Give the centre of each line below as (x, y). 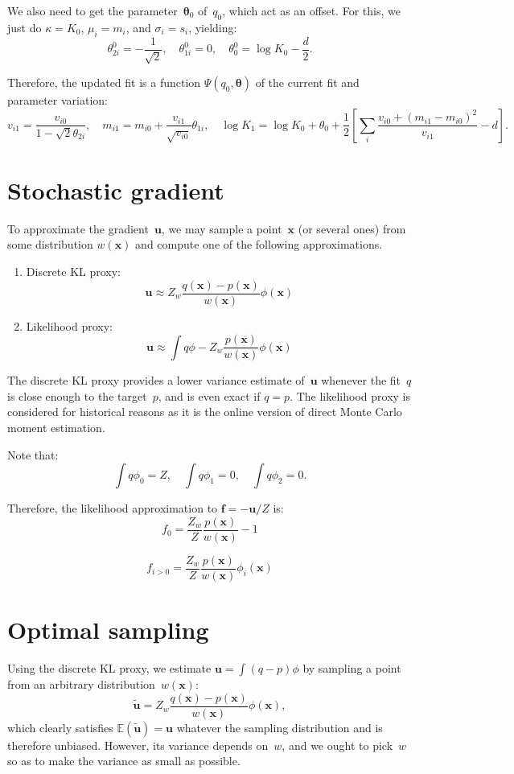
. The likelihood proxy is (350, 395)
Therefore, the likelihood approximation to (113, 508)
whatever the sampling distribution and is (280, 727)
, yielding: (213, 27)
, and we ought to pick (337, 745)
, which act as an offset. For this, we (311, 10)
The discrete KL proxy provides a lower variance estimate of (156, 380)
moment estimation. (56, 428)
